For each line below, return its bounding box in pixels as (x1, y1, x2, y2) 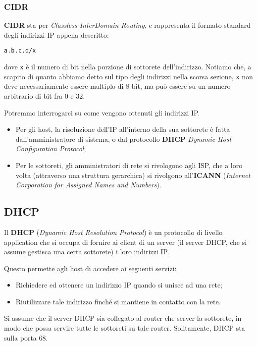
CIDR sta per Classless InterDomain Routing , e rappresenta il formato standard (4, 20, 251, 30)
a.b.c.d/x (4, 47, 36, 55)
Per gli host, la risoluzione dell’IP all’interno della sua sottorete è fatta (15, 124, 230, 134)
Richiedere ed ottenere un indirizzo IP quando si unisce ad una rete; (15, 280, 222, 290)
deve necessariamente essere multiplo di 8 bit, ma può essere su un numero (4, 81, 231, 91)
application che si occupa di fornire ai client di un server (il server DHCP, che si (4, 236, 247, 247)
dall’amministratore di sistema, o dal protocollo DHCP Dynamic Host (15, 133, 232, 144)
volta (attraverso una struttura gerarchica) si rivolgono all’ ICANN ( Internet (15, 170, 251, 180)
